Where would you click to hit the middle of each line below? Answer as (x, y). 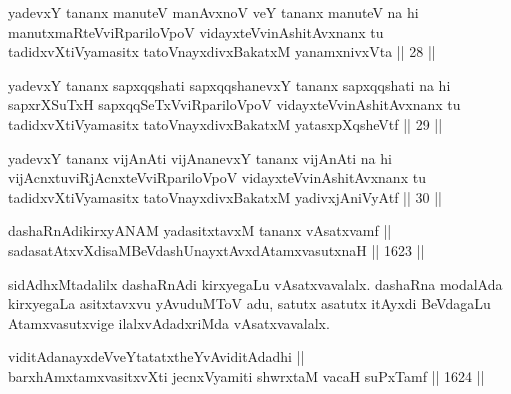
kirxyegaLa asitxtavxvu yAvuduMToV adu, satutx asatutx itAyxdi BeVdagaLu (249, 303)
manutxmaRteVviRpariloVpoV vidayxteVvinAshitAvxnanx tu (196, 31)
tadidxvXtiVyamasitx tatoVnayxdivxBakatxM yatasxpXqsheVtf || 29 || (225, 123)
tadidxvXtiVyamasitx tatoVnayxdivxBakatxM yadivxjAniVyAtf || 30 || (225, 196)
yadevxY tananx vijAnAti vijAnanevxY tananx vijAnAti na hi (200, 157)
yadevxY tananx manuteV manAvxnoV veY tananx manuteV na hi (213, 12)
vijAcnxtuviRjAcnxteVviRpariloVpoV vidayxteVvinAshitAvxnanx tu (217, 177)
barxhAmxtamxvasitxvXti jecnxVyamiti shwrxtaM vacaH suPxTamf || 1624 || (246, 375)
